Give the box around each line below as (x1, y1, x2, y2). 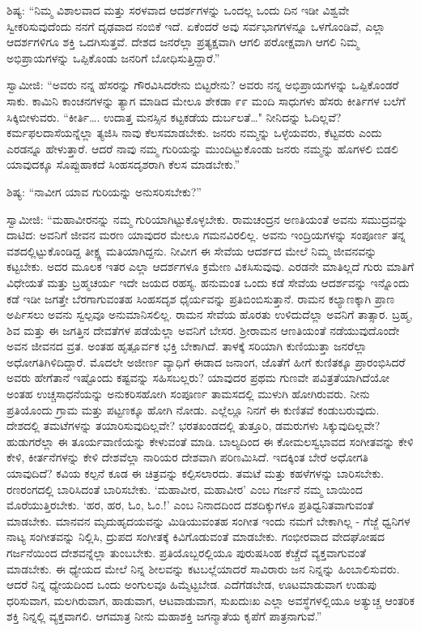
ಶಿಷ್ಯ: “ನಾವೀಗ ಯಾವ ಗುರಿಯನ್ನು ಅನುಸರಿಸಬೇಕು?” (6, 182, 202, 200)
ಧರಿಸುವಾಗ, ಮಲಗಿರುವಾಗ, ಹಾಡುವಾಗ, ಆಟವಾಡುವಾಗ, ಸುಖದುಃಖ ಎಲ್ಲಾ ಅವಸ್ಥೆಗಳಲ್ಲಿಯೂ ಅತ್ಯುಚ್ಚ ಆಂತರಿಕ (6, 591, 415, 608)
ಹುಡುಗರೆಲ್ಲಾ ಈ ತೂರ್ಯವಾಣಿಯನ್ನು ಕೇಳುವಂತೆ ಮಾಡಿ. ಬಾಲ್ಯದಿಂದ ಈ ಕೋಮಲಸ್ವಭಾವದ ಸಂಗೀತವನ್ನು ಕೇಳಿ (6, 432, 414, 449)
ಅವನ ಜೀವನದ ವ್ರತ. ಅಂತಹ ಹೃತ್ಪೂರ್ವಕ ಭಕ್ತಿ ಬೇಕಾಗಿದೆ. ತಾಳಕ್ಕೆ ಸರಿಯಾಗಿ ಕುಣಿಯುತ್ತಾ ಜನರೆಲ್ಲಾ (6, 337, 368, 354)
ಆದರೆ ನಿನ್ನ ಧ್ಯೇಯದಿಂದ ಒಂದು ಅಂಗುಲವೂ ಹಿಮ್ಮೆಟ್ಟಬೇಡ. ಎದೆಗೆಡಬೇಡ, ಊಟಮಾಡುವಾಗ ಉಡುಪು (6, 576, 377, 593)
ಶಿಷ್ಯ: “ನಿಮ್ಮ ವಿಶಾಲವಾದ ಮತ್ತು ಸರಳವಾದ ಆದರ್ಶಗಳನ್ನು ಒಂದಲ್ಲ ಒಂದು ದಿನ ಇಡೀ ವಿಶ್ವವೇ (6, 2, 350, 18)
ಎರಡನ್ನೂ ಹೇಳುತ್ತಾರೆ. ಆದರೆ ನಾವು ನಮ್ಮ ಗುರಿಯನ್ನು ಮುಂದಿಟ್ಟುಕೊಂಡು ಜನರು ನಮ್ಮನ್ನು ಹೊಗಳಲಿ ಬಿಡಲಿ (6, 140, 398, 157)
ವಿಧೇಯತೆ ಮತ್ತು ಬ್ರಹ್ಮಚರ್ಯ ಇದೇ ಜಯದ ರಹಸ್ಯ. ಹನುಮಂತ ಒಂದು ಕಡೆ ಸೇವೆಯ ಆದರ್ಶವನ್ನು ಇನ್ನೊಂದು (6, 273, 410, 290)
